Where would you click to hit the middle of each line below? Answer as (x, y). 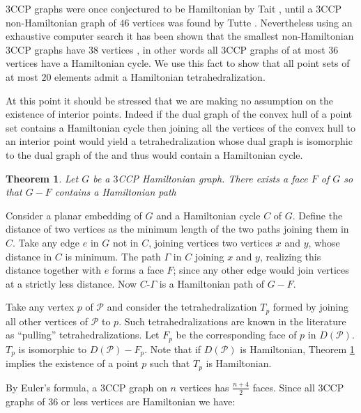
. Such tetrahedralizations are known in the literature (232, 321)
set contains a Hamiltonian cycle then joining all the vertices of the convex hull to (180, 127)
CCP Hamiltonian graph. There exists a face (213, 178)
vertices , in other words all (160, 49)
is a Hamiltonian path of (212, 283)
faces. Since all (284, 387)
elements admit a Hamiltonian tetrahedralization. (160, 76)
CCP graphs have (48, 49)
